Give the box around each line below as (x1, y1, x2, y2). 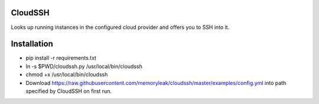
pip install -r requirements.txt (25, 54, 97, 61)
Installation (11, 39, 53, 49)
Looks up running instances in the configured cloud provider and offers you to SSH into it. (11, 24, 230, 31)
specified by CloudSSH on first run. (25, 87, 112, 95)
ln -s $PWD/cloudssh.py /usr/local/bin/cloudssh (25, 63, 143, 70)
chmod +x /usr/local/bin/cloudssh (25, 71, 108, 78)
